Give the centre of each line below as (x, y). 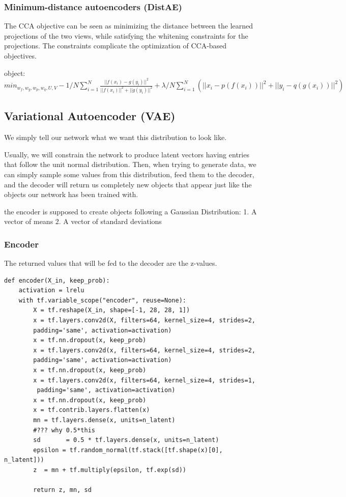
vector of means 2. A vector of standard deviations (83, 221)
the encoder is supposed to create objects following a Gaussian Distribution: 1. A (131, 211)
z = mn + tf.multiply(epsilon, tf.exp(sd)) (110, 470)
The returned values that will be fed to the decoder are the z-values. (111, 263)
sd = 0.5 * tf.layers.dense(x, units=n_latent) (126, 440)
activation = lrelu (51, 291)
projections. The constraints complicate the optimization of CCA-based (116, 46)
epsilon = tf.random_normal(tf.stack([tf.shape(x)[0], (128, 450)
